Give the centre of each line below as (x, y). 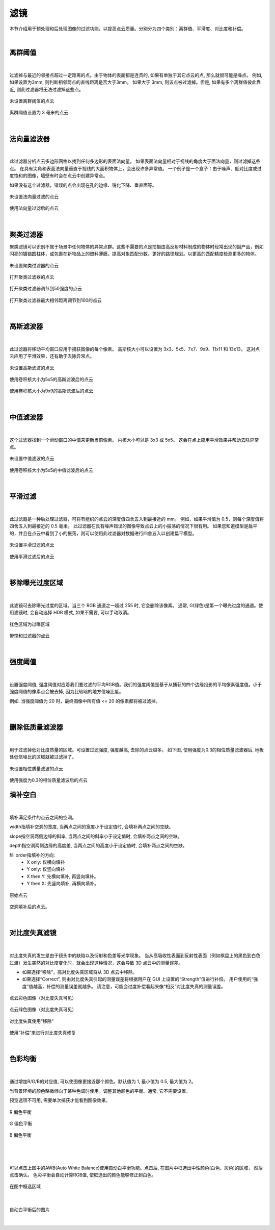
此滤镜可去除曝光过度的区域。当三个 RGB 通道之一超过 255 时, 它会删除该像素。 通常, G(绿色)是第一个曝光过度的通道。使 (136, 605)
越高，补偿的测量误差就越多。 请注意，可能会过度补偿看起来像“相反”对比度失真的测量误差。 (130, 986)
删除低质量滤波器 (36, 727)
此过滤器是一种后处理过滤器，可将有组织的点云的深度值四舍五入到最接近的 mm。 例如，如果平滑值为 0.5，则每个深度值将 (137, 519)
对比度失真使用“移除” (32, 1021)
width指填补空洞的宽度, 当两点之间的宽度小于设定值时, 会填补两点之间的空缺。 (91, 827)
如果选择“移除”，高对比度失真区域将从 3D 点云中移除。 (80, 972)
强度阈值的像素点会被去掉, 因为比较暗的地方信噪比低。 (66, 692)
